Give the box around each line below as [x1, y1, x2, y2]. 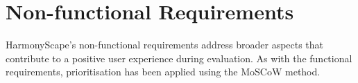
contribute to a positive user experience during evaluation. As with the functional [6, 50, 352, 65]
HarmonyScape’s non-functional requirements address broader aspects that [6, 37, 324, 52]
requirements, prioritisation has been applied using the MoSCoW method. [6, 64, 321, 79]
